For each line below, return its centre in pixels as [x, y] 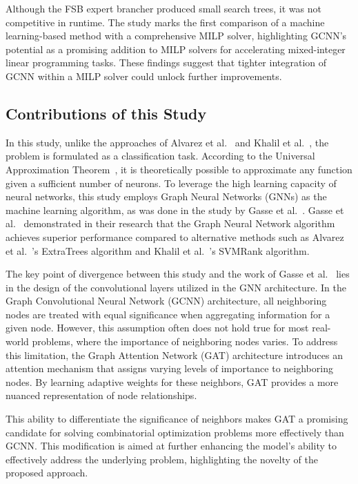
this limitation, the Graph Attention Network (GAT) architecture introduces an [175, 355]
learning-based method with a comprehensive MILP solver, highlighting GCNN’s [176, 36]
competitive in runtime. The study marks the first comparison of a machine [165, 22]
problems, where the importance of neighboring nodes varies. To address [185, 341]
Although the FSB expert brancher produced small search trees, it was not [163, 8]
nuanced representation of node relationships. [101, 395]
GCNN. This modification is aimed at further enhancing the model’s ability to [171, 446]
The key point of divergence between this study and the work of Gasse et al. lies [178, 274]
